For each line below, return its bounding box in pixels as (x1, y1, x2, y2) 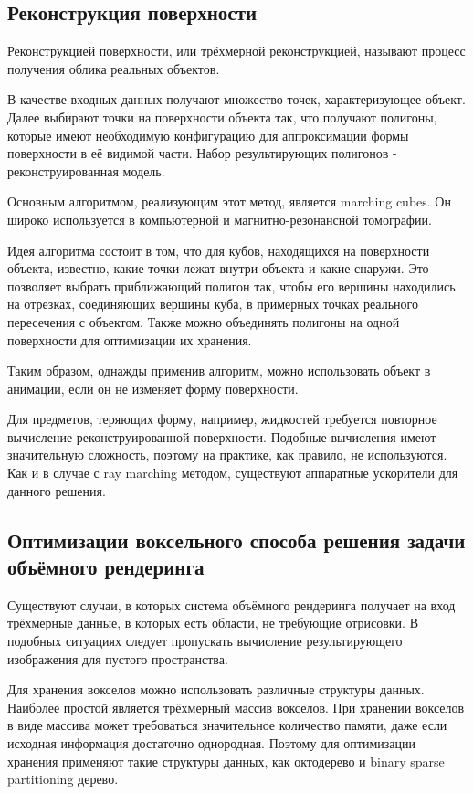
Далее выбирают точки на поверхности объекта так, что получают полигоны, (7, 107, 437, 126)
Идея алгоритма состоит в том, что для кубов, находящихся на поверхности (7, 240, 430, 259)
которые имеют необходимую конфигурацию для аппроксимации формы (7, 125, 409, 144)
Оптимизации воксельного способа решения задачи (7, 525, 466, 554)
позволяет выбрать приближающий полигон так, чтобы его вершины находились (7, 276, 456, 295)
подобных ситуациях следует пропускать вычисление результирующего (7, 631, 403, 651)
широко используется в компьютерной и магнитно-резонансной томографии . (7, 209, 432, 228)
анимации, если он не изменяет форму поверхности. (7, 378, 299, 397)
